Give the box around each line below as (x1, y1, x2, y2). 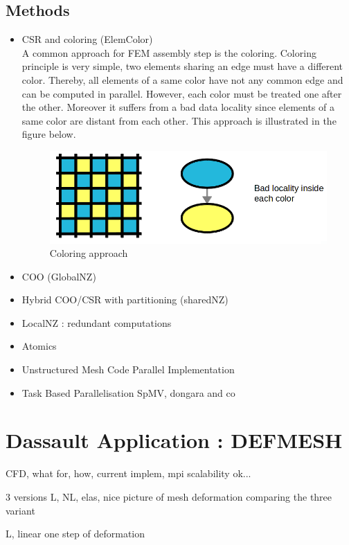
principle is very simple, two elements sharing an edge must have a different (21, 59, 343, 73)
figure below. (21, 127, 76, 141)
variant (6, 503, 35, 517)
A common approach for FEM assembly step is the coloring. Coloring (21, 45, 316, 60)
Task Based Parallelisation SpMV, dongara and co (21, 385, 235, 400)
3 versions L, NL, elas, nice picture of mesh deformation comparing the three (6, 489, 332, 503)
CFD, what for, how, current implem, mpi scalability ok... (6, 466, 251, 481)
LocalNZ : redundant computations (21, 315, 172, 330)
